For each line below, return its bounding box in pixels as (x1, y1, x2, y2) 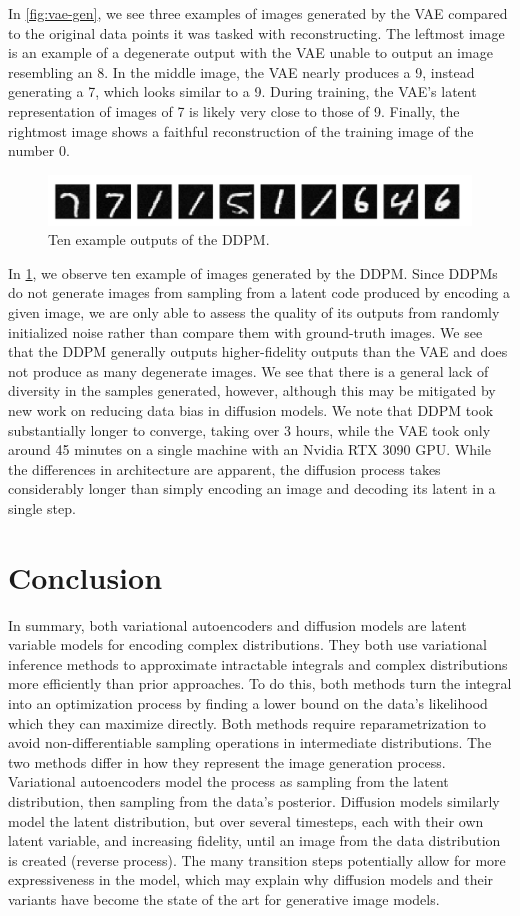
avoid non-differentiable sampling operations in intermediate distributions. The (8, 732, 492, 753)
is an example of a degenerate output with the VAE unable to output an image (8, 42, 493, 63)
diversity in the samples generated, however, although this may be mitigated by (8, 380, 496, 401)
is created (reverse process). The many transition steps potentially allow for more (8, 849, 506, 870)
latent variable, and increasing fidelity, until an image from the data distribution (8, 830, 501, 851)
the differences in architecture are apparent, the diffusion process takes (8, 458, 441, 479)
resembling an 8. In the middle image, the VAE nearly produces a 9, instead (8, 61, 475, 82)
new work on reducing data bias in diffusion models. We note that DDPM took (8, 400, 494, 421)
